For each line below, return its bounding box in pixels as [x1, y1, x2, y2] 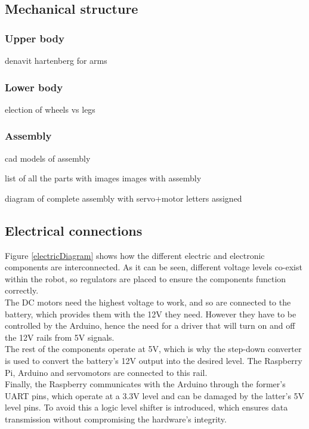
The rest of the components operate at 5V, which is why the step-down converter [5, 342, 302, 355]
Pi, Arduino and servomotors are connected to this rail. [5, 366, 208, 378]
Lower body [5, 79, 63, 94]
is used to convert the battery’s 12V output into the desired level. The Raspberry [5, 354, 302, 366]
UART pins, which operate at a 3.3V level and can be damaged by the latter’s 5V [5, 389, 305, 402]
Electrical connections [5, 221, 143, 239]
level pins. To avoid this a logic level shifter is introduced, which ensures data [5, 401, 288, 413]
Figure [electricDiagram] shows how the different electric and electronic [5, 249, 265, 261]
